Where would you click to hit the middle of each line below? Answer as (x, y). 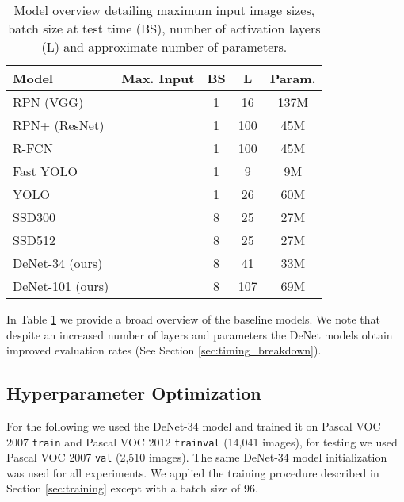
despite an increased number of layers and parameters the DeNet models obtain (200, 334)
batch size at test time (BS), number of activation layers (164, 28)
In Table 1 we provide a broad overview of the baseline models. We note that (193, 319)
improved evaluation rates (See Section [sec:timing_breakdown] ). (164, 350)
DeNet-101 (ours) (61, 286)
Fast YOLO (45, 171)
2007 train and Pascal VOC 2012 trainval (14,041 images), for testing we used (202, 441)
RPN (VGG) (48, 102)
